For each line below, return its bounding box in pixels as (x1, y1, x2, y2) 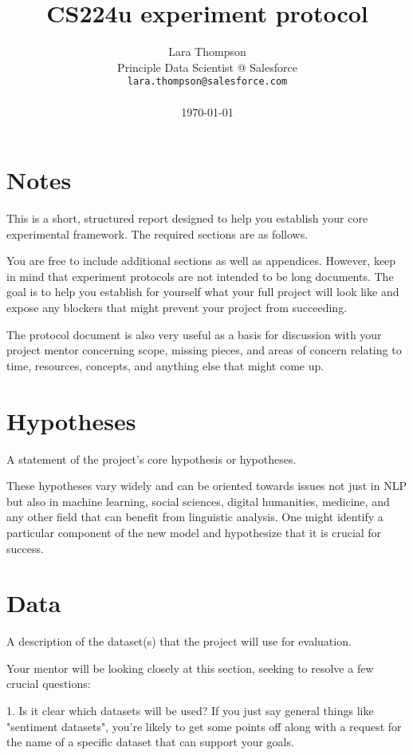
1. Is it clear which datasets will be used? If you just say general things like (6, 702, 374, 719)
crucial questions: (6, 675, 91, 692)
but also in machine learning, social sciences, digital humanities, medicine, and (6, 492, 390, 509)
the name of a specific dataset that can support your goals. (6, 733, 294, 750)
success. (6, 540, 44, 556)
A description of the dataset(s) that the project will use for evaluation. (6, 633, 352, 650)
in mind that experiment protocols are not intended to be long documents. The (6, 267, 394, 284)
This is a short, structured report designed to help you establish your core (6, 210, 368, 227)
